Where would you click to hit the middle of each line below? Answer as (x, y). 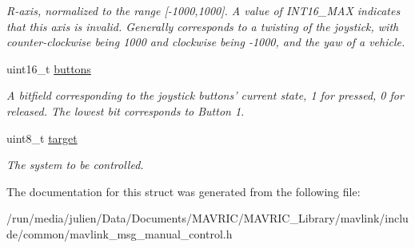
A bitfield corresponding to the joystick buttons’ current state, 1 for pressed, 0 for (205, 95)
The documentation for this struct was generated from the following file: (184, 191)
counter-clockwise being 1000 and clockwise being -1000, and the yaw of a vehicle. (206, 42)
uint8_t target (42, 138)
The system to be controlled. (75, 165)
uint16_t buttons (49, 68)
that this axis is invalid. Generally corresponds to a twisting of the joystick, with (203, 26)
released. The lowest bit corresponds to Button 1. (126, 110)
